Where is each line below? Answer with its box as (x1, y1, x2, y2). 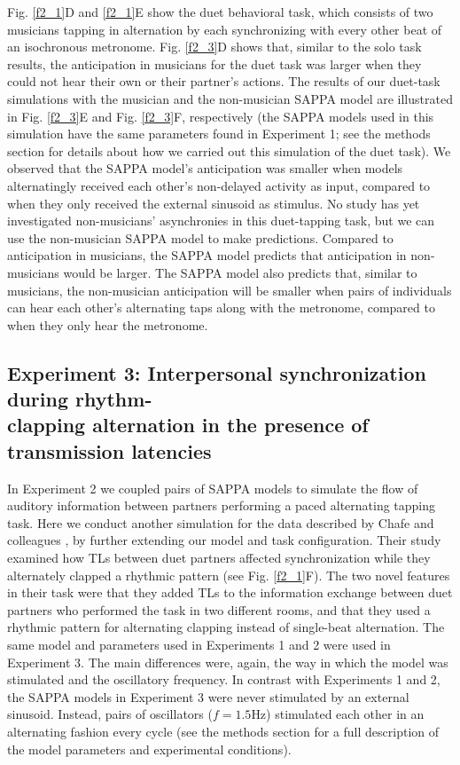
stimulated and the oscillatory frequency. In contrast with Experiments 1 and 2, (7, 670, 441, 689)
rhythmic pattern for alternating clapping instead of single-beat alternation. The (7, 618, 445, 636)
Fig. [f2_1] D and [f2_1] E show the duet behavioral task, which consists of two (7, 3, 433, 20)
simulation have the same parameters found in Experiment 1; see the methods (7, 124, 431, 143)
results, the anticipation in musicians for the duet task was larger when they (7, 54, 422, 73)
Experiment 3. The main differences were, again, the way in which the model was (7, 652, 448, 671)
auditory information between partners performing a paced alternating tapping (7, 496, 436, 515)
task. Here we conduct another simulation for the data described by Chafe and (7, 513, 434, 532)
